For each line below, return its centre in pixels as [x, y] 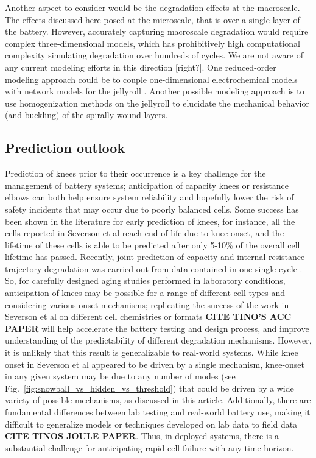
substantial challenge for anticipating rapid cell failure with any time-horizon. [149, 447]
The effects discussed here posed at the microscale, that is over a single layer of [153, 19]
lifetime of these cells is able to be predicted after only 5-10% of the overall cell [153, 245]
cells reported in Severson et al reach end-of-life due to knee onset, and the [145, 233]
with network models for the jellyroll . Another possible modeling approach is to [155, 91]
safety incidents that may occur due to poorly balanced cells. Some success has [152, 209]
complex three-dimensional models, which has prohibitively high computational [153, 43]
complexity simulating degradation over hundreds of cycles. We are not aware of [154, 55]
